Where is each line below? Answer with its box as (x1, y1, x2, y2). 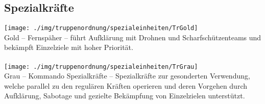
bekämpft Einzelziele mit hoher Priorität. (4, 42, 133, 53)
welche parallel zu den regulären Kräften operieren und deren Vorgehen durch (4, 80, 247, 91)
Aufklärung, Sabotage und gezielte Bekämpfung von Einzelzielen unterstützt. (4, 90, 245, 101)
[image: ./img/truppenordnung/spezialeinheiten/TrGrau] (4, 63, 198, 70)
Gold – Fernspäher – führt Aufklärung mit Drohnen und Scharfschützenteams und (4, 32, 261, 42)
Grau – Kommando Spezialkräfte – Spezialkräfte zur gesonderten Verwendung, (4, 70, 250, 81)
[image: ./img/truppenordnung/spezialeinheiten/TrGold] (4, 24, 198, 32)
